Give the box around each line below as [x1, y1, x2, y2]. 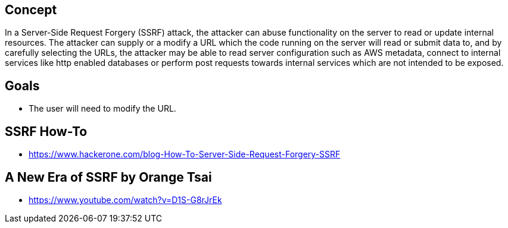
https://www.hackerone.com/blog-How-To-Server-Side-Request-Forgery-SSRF [29, 149, 341, 160]
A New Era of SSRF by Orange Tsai [5, 169, 212, 185]
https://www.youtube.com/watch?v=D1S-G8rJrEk [29, 194, 222, 205]
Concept [5, 2, 57, 17]
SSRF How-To [5, 123, 88, 139]
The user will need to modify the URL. [29, 103, 176, 114]
